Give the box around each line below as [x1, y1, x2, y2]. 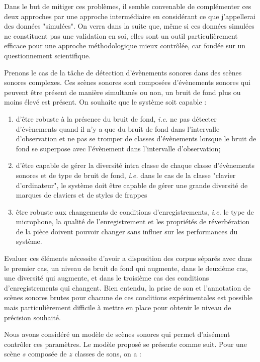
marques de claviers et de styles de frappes [16, 190, 147, 200]
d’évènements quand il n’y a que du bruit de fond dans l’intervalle [16, 123, 220, 134]
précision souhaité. [4, 312, 61, 322]
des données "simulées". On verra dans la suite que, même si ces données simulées [4, 21, 254, 31]
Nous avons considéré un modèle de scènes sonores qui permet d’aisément [4, 329, 230, 339]
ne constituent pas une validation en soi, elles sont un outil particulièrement [4, 30, 238, 41]
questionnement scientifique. [4, 50, 91, 60]
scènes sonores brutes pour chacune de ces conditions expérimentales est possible [4, 292, 253, 303]
